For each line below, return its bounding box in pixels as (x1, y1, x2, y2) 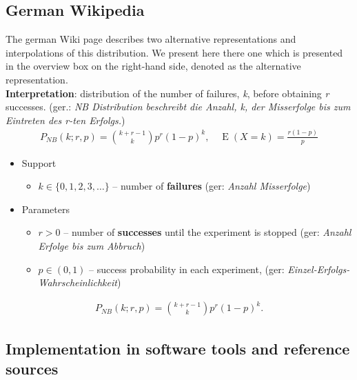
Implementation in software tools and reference (6, 337, 350, 359)
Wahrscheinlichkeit (38, 275, 117, 290)
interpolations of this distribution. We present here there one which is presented (6, 45, 343, 59)
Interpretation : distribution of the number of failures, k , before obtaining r (6, 86, 329, 100)
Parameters (21, 201, 70, 216)
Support (21, 155, 57, 170)
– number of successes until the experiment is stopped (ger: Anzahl (63, 225, 351, 239)
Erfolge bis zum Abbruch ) (38, 239, 145, 253)
